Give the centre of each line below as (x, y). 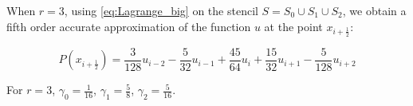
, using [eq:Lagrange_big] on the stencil (161, 10)
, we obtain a (374, 10)
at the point (293, 26)
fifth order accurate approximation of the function (129, 26)
